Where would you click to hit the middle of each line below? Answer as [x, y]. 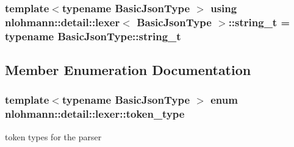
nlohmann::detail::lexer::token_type [95, 114]
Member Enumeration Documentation [128, 70]
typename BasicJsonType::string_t [93, 36]
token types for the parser [53, 136]
